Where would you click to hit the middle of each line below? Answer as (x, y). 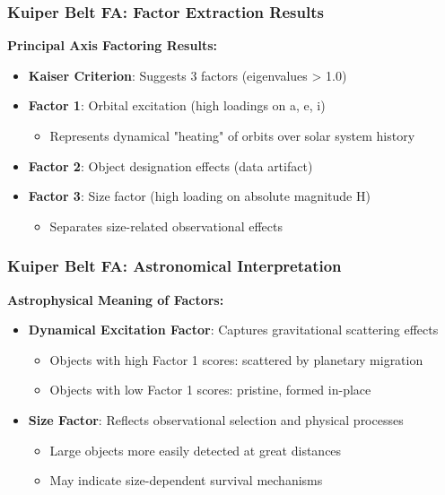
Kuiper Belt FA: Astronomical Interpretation (175, 266)
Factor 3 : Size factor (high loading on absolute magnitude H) (199, 196)
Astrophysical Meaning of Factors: (116, 299)
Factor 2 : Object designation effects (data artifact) (170, 165)
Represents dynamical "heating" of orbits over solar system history (232, 135)
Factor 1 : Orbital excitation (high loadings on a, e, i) (177, 105)
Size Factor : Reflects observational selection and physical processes (216, 419)
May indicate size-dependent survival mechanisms (186, 480)
